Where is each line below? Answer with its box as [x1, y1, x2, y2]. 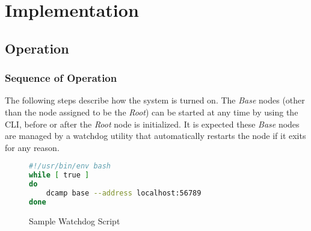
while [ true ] [29, 171, 90, 180]
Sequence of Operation [5, 70, 117, 85]
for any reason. [5, 141, 60, 153]
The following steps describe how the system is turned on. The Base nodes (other [5, 94, 305, 106]
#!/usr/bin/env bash [29, 162, 111, 171]
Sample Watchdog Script [29, 214, 120, 227]
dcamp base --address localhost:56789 [46, 188, 202, 197]
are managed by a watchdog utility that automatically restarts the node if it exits [5, 129, 306, 142]
